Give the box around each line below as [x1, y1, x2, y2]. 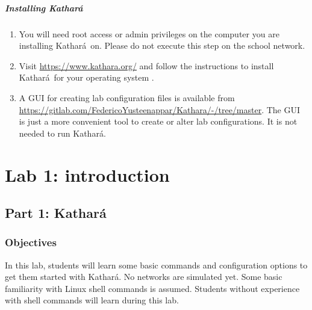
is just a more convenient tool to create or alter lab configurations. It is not [19, 115, 298, 128]
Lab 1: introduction [5, 162, 170, 187]
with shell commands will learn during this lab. [5, 294, 179, 306]
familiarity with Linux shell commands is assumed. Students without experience [5, 282, 300, 294]
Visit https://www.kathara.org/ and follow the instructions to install [19, 59, 274, 72]
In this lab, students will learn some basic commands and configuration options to [5, 258, 308, 271]
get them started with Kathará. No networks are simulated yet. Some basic [5, 270, 282, 283]
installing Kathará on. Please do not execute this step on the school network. [19, 39, 305, 52]
